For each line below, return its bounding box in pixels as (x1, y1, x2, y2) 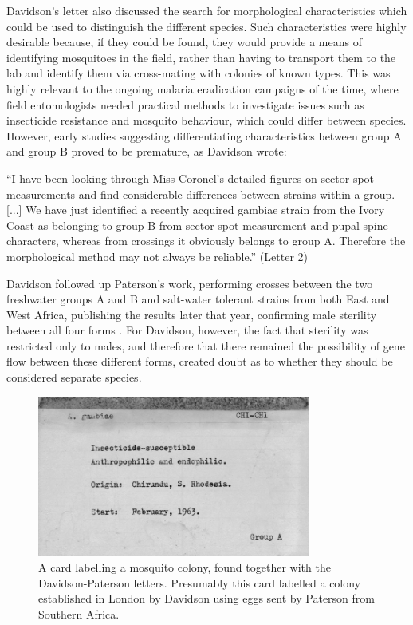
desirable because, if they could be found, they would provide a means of (6, 34, 362, 50)
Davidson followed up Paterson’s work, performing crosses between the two (6, 275, 373, 291)
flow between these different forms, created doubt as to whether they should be (6, 353, 393, 370)
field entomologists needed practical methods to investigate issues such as (6, 96, 364, 113)
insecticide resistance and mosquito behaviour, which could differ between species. (6, 112, 407, 129)
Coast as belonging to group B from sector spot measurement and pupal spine (6, 216, 388, 233)
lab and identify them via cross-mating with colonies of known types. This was (6, 65, 391, 81)
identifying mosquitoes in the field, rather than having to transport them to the (6, 49, 396, 65)
